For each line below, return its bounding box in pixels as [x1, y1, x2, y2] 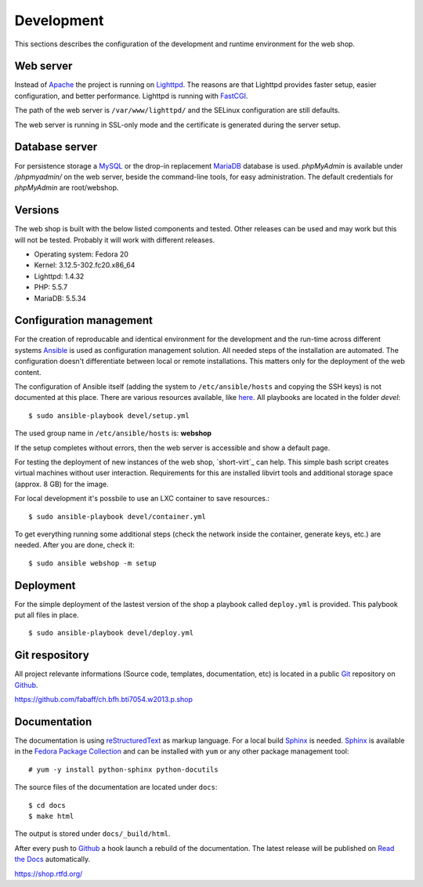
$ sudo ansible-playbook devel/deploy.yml [28, 628, 194, 638]
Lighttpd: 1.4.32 [34, 271, 85, 281]
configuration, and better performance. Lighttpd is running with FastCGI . [14, 91, 248, 100]
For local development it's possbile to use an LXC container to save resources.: [14, 494, 270, 503]
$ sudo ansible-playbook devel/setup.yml [28, 411, 190, 420]
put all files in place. [14, 610, 80, 620]
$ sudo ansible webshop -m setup [28, 558, 157, 568]
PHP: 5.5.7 [34, 282, 68, 292]
